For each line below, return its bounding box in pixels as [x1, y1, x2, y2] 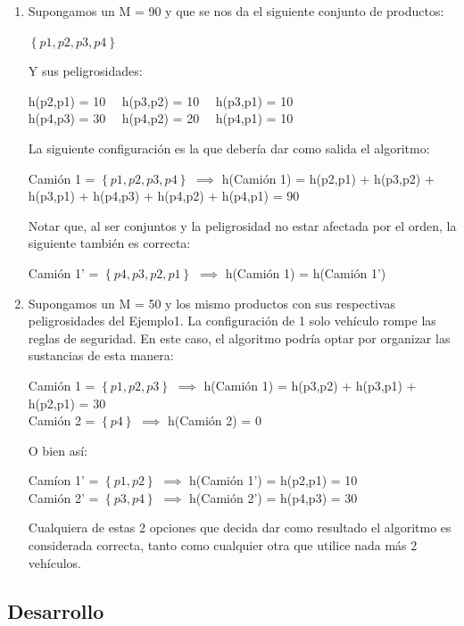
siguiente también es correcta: [28, 234, 191, 252]
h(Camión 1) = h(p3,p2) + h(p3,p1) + [203, 375, 417, 394]
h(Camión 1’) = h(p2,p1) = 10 [189, 471, 358, 490]
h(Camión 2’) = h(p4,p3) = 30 [189, 488, 358, 507]
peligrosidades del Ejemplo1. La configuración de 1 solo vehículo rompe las [28, 311, 436, 330]
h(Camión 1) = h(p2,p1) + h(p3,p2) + [221, 169, 435, 187]
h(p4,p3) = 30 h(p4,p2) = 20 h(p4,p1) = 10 [28, 109, 294, 128]
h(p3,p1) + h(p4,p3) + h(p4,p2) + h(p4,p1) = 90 [28, 186, 300, 205]
